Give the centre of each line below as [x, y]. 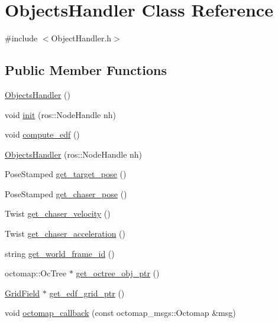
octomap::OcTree [36, 273]
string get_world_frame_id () [60, 253]
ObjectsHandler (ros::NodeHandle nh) [74, 154]
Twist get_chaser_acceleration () [65, 234]
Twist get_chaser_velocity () [58, 213]
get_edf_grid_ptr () [87, 293]
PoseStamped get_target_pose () [66, 174]
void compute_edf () [42, 134]
